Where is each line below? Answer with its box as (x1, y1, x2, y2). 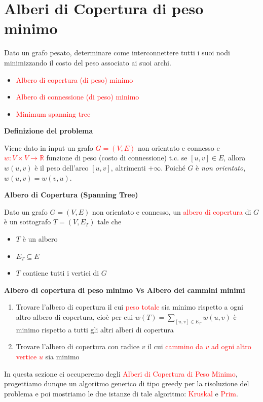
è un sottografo (4, 216, 51, 227)
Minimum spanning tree (16, 108, 91, 119)
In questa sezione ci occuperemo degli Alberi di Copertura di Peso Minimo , (4, 368, 238, 379)
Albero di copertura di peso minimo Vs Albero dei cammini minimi (4, 284, 245, 295)
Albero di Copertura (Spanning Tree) (4, 189, 138, 200)
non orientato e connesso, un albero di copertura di (92, 206, 251, 217)
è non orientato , (196, 162, 246, 173)
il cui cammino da (147, 341, 203, 352)
